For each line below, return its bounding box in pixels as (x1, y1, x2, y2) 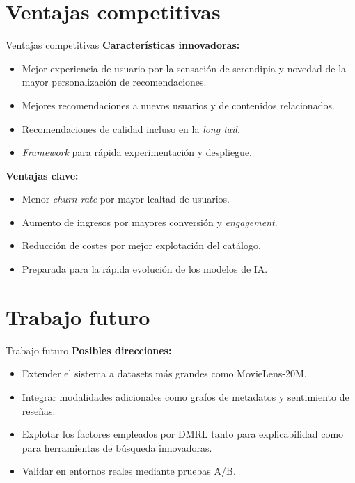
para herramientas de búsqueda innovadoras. (22, 440, 212, 454)
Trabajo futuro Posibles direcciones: (6, 342, 172, 357)
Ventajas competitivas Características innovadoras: (6, 38, 240, 52)
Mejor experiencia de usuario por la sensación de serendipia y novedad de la (22, 61, 347, 75)
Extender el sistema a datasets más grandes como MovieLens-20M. (22, 366, 307, 381)
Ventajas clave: (6, 168, 79, 182)
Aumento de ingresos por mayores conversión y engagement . (22, 214, 278, 229)
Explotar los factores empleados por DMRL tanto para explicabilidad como (22, 427, 344, 441)
